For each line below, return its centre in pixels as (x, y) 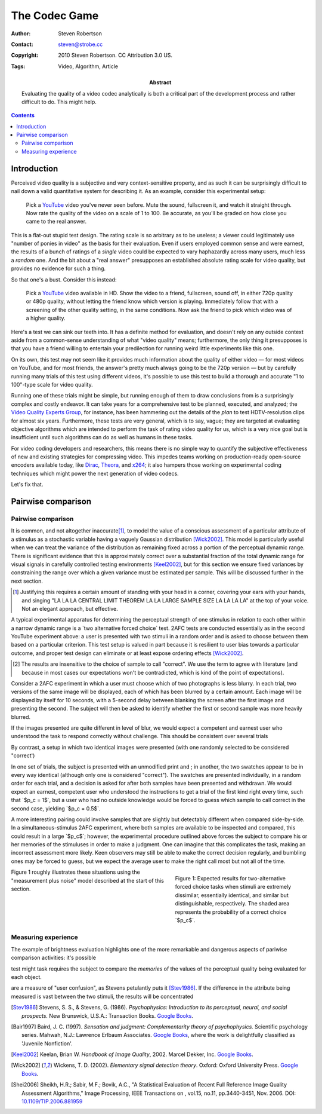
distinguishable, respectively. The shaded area (232, 904)
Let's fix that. (27, 485)
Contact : (22, 44)
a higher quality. (46, 318)
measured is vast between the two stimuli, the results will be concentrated (102, 996)
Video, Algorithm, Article (88, 66)
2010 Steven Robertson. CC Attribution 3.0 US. (115, 55)
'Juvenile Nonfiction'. (47, 1043)
